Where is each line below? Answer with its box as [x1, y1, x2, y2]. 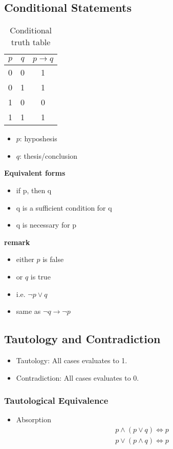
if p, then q [16, 184, 52, 195]
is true [30, 271, 51, 282]
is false [42, 254, 64, 265]
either [16, 254, 34, 265]
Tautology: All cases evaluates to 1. [16, 354, 127, 365]
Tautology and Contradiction [4, 331, 161, 347]
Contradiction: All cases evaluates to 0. [16, 372, 139, 383]
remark [4, 236, 30, 247]
